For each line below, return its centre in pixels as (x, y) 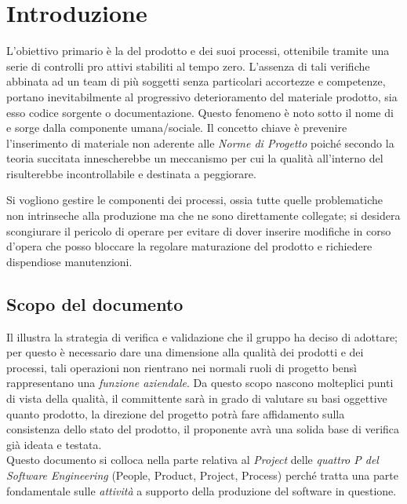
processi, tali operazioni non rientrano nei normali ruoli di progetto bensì (182, 367)
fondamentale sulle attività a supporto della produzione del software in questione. (202, 490)
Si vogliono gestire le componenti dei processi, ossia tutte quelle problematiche (194, 200)
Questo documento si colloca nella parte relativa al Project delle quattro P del (193, 460)
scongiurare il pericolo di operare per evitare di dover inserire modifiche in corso (199, 230)
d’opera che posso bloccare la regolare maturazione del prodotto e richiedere (189, 246)
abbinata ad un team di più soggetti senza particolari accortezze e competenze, (196, 81)
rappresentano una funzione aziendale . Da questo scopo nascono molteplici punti (200, 383)
